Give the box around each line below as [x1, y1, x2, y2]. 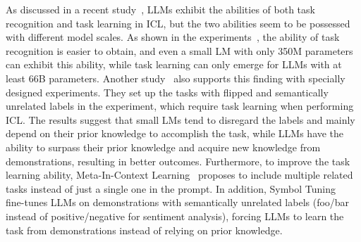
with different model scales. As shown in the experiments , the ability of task [6, 30, 340, 44]
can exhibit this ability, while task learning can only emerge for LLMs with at [6, 57, 342, 72]
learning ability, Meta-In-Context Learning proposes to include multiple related [6, 167, 353, 182]
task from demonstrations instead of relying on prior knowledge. [6, 222, 283, 237]
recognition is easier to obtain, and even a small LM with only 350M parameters [6, 43, 353, 58]
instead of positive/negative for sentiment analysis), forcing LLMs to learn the [6, 208, 344, 223]
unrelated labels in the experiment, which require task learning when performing [6, 98, 354, 113]
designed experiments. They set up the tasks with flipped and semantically [6, 84, 329, 99]
